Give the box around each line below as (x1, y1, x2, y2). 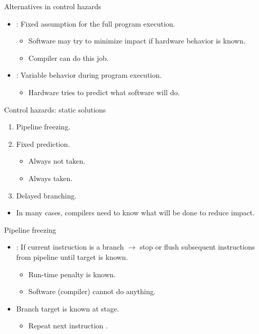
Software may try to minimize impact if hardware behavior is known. (28, 35, 246, 46)
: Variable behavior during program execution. (16, 70, 162, 80)
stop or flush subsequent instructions (140, 241, 255, 252)
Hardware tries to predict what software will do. (28, 86, 180, 97)
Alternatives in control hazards (4, 1, 102, 11)
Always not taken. (28, 155, 86, 166)
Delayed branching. (16, 190, 77, 201)
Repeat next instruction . (28, 320, 108, 331)
